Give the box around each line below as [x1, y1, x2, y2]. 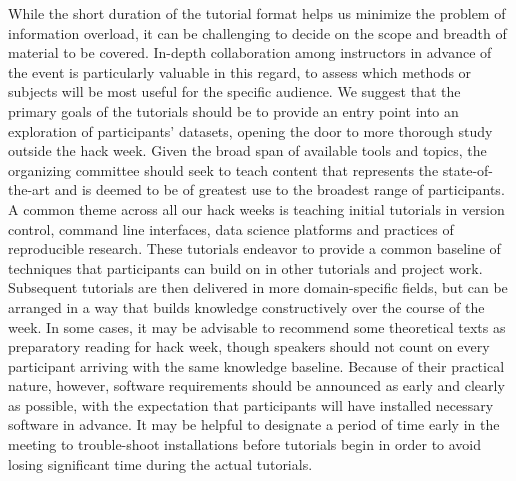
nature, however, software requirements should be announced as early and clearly [8, 375, 505, 396]
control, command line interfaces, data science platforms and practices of [8, 218, 454, 239]
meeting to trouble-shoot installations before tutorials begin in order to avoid [8, 434, 482, 455]
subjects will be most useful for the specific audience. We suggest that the [8, 81, 461, 102]
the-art [8, 179, 51, 200]
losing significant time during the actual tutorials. [8, 453, 313, 474]
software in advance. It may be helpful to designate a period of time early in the [8, 414, 500, 435]
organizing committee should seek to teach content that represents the [8, 159, 439, 180]
